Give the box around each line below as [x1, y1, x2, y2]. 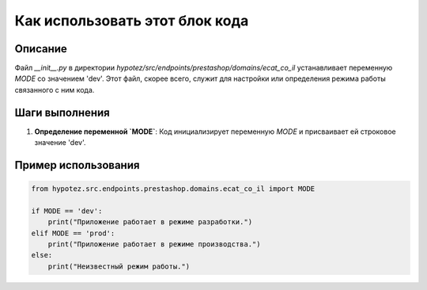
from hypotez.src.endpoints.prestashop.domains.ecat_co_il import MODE [31, 185, 316, 193]
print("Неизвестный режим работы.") [47, 261, 190, 271]
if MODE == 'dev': [31, 206, 103, 216]
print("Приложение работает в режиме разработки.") [47, 218, 253, 227]
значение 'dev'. [34, 138, 86, 147]
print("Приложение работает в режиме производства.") [47, 240, 261, 249]
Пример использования [14, 158, 140, 172]
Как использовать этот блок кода [14, 12, 249, 29]
